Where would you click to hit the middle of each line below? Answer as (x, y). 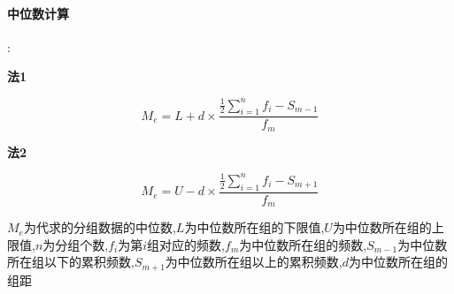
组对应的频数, (186, 244)
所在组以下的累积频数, (71, 262)
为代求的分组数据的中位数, (100, 227)
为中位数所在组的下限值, (254, 227)
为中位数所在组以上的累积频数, (254, 262)
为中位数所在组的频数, (303, 244)
